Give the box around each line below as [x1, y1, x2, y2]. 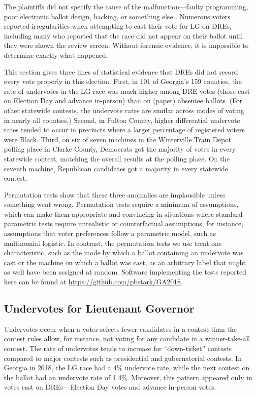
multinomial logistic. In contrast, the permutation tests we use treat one [4, 237, 222, 248]
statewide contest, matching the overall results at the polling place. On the [4, 153, 230, 163]
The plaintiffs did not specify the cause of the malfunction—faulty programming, [4, 1, 248, 11]
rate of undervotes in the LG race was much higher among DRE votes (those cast [4, 85, 250, 96]
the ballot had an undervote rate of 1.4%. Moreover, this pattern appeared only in [4, 372, 252, 382]
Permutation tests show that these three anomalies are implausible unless [4, 189, 225, 199]
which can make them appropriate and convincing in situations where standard [4, 208, 243, 219]
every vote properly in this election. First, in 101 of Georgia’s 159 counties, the [4, 76, 242, 86]
